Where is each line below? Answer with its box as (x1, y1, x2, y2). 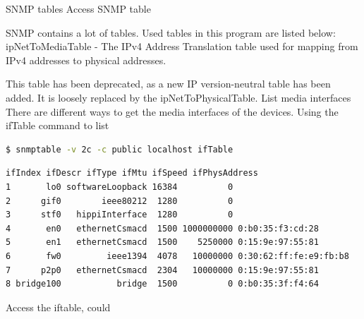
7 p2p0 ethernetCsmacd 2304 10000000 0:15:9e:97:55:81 (6, 265, 319, 275)
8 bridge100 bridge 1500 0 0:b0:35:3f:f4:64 (6, 279, 319, 289)
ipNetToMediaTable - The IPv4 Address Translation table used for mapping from (6, 39, 358, 54)
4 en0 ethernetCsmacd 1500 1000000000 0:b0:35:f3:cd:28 (6, 223, 319, 234)
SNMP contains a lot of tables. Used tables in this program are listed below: (6, 25, 336, 40)
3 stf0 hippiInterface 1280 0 (6, 210, 233, 220)
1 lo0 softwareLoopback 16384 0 (6, 181, 233, 192)
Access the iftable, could (6, 299, 111, 314)
